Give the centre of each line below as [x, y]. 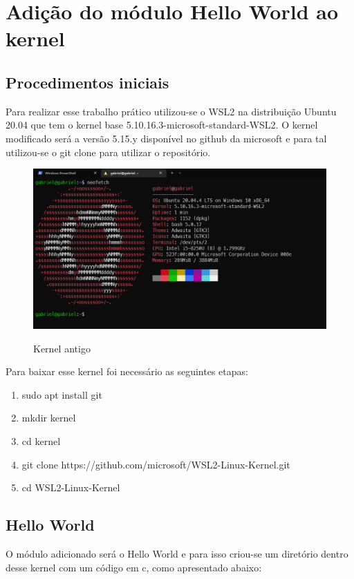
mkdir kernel [49, 418]
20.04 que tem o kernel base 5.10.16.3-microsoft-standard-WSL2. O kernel [162, 125]
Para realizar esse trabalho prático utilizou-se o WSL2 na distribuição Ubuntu [171, 111]
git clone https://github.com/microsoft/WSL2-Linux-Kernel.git [156, 464]
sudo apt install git [62, 394]
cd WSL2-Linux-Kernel [71, 487]
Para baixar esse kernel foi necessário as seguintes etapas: [127, 371]
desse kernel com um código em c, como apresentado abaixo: [134, 567]
